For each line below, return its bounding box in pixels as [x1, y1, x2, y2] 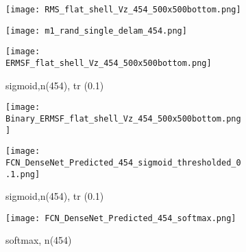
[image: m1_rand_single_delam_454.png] [5, 25, 187, 36]
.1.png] [5, 169, 40, 179]
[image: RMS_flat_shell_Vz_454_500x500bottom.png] [5, 5, 241, 14]
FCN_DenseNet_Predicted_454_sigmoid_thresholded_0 [5, 157, 241, 168]
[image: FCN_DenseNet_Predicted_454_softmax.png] [5, 213, 236, 223]
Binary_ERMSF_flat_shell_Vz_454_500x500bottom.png [5, 113, 241, 124]
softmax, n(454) [5, 233, 72, 247]
